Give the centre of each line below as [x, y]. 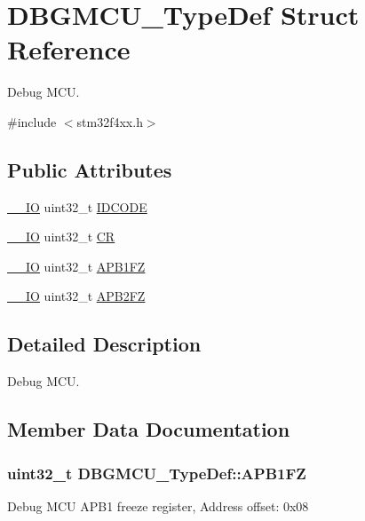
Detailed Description [104, 344]
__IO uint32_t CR [61, 237]
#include [32, 121]
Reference [69, 49]
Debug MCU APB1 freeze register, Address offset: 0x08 [158, 505]
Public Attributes [90, 169]
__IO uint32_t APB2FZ [76, 296]
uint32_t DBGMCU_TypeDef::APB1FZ [157, 473]
